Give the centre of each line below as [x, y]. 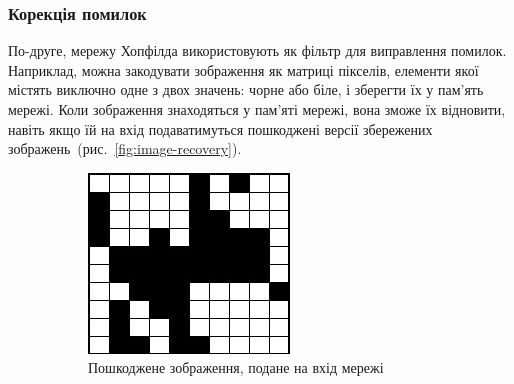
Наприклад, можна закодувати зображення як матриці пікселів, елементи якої [243, 69]
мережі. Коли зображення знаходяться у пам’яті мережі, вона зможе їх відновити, [257, 109]
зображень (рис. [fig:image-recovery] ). [125, 148]
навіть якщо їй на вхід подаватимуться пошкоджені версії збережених [220, 128]
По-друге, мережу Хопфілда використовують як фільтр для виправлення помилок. [257, 50]
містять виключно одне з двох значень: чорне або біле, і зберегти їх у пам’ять [246, 89]
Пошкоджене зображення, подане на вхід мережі [236, 367]
